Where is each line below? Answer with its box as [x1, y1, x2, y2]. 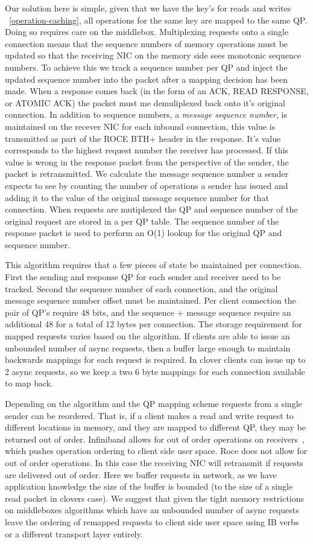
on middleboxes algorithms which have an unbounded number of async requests [5, 504, 299, 516]
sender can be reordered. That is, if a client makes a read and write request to [5, 409, 294, 421]
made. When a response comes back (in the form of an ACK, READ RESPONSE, [5, 85, 309, 97]
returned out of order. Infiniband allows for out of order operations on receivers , [5, 432, 305, 445]
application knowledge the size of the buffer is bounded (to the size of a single [5, 480, 293, 493]
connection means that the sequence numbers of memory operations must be [5, 37, 288, 50]
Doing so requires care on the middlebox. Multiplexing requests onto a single [5, 25, 289, 38]
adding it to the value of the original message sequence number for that [5, 191, 269, 203]
